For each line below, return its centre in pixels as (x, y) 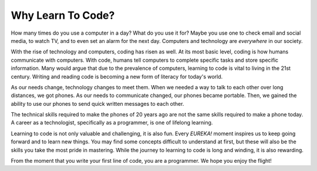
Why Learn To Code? (63, 15)
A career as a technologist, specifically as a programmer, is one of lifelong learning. (112, 123)
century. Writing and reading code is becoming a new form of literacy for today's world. (117, 76)
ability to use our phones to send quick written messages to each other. (97, 103)
